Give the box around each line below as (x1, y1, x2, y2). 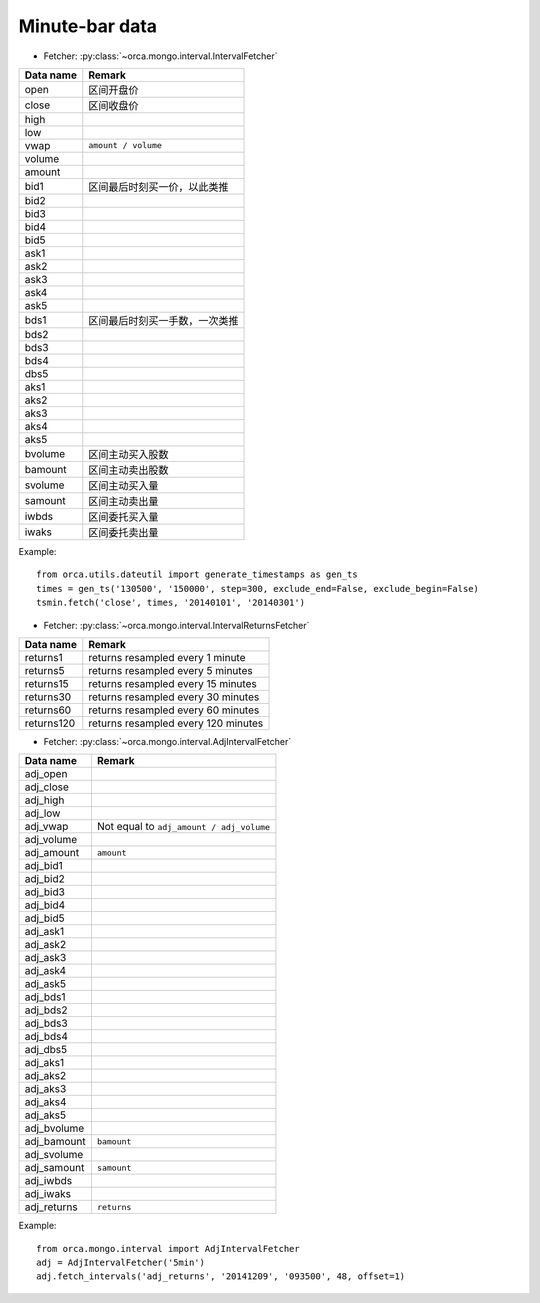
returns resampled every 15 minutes (88, 676, 257, 690)
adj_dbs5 (24, 1043, 68, 1057)
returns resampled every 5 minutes (88, 663, 254, 677)
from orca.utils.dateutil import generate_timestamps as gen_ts (36, 569, 359, 580)
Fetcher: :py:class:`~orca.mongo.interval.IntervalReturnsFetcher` (43, 619, 310, 631)
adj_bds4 (24, 1030, 69, 1044)
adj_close (24, 780, 70, 794)
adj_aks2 (24, 1069, 67, 1083)
